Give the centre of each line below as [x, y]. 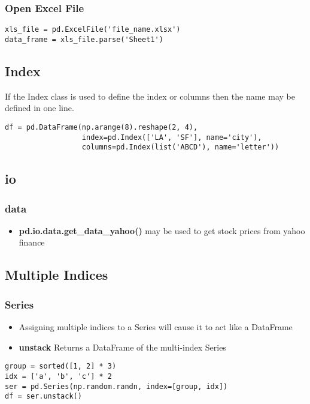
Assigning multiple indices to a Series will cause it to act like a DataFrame [156, 327]
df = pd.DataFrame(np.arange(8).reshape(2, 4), [101, 127]
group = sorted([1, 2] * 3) [61, 366]
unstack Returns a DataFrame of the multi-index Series [122, 347]
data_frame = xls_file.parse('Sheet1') [84, 39]
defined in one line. [39, 108]
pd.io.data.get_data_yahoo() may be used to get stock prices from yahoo [162, 230]
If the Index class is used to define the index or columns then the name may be [150, 96]
